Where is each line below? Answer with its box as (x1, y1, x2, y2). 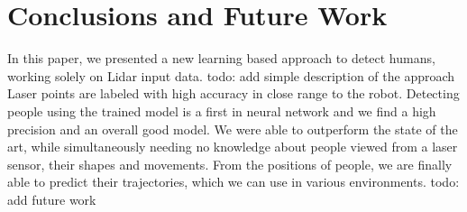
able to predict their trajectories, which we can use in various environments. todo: (7, 172, 460, 191)
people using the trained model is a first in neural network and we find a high (7, 101, 436, 120)
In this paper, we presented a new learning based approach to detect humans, (7, 49, 435, 68)
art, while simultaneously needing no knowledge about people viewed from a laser (7, 137, 458, 156)
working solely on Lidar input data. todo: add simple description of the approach (7, 66, 455, 85)
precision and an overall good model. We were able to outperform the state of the (7, 119, 458, 138)
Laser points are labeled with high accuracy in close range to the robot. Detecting (7, 84, 460, 103)
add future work (7, 189, 96, 208)
